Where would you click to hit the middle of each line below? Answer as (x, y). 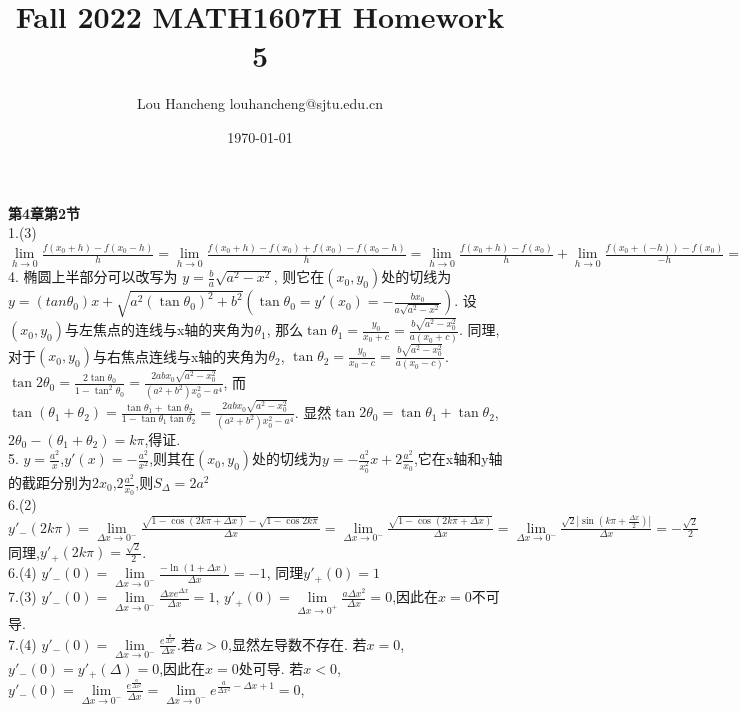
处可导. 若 (271, 667)
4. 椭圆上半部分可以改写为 (93, 276)
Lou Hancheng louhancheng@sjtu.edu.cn (260, 103)
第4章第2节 (44, 212)
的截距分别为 (50, 482)
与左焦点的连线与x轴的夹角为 (159, 329)
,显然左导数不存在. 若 (297, 643)
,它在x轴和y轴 (458, 458)
